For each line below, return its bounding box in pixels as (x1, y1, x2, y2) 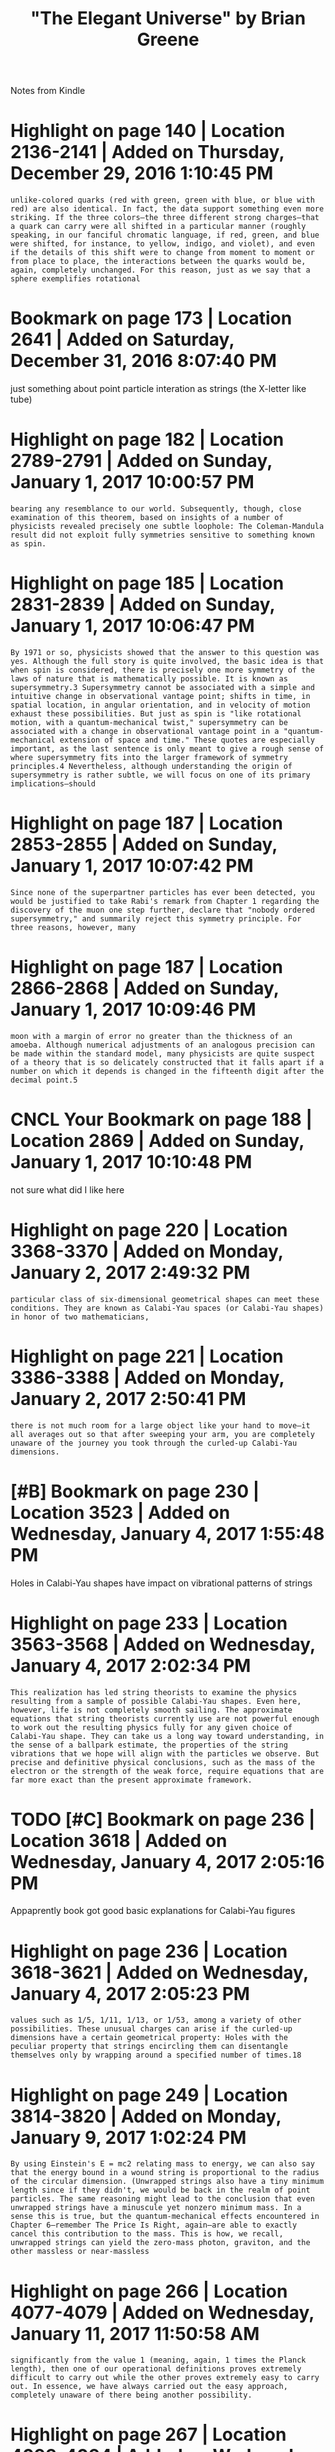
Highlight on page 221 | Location (10, 1345, 284, 1367)
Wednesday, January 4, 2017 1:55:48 (10, 1522, 325, 1545)
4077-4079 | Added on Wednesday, (10, 2301, 315, 2324)
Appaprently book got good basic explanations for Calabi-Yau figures (10, 1905, 296, 1917)
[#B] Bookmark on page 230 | (10, 1480, 260, 1502)
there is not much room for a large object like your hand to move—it (10, 1420, 311, 1431)
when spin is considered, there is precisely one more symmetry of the (10, 665, 315, 675)
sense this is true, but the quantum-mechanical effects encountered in (10, 2212, 320, 2222)
